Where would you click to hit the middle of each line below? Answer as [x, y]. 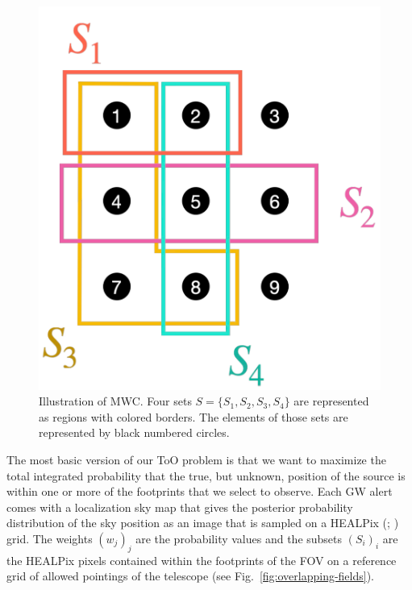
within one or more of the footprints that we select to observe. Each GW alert [200, 491]
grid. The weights [50, 538]
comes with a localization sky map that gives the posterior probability [180, 507]
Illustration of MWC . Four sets [115, 401]
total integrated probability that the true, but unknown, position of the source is [206, 475]
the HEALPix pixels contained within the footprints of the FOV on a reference [202, 560]
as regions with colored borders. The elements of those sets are [194, 416]
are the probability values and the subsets [239, 538]
